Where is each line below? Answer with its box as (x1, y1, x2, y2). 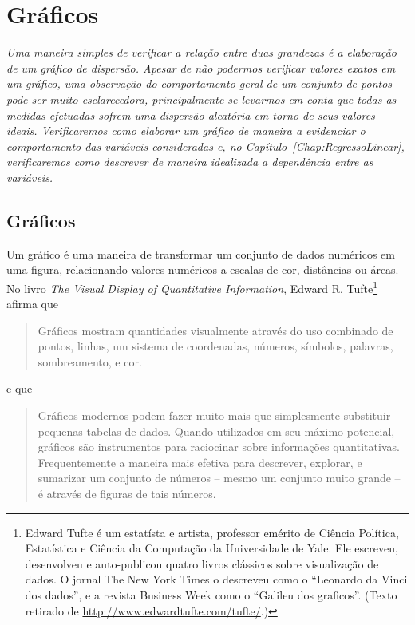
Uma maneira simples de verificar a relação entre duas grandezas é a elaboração (6, 44, 397, 61)
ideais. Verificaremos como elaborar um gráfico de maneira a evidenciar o (6, 122, 366, 139)
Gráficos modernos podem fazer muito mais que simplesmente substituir (38, 407, 391, 424)
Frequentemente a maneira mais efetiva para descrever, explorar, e (38, 453, 362, 470)
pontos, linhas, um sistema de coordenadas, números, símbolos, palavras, (38, 338, 393, 354)
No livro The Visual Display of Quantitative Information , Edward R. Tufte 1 (6, 277, 378, 296)
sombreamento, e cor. (38, 353, 142, 370)
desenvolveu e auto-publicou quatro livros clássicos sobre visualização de (25, 555, 379, 572)
